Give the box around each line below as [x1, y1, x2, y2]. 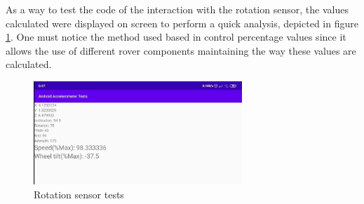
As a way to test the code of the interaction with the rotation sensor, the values [6, 2, 349, 16]
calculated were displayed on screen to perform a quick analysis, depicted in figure [6, 15, 358, 30]
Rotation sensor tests [34, 187, 124, 202]
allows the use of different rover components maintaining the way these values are [6, 43, 356, 57]
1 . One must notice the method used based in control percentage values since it [6, 29, 346, 44]
